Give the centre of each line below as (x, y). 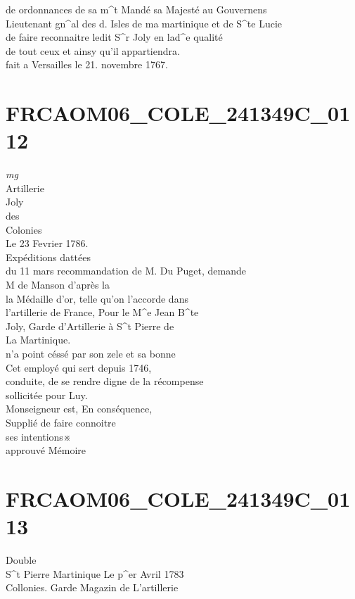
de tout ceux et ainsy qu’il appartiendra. (93, 50)
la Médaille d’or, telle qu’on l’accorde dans (97, 298)
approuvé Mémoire (46, 450)
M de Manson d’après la (58, 285)
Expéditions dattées (48, 257)
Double (21, 560)
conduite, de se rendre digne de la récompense (105, 381)
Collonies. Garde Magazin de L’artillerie (92, 587)
